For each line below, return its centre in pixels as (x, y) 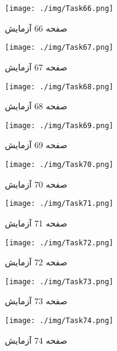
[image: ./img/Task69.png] (59, 125)
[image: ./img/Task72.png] (59, 243)
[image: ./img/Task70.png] (59, 165)
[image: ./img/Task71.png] (59, 204)
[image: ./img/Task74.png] (59, 321)
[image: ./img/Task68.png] (59, 87)
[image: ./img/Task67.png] (59, 48)
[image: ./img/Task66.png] (59, 9)
